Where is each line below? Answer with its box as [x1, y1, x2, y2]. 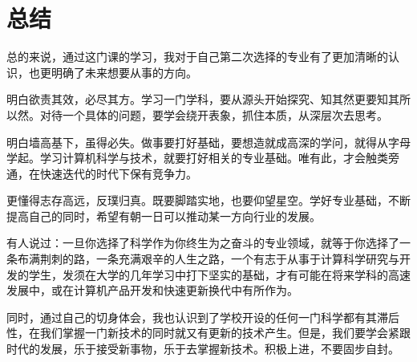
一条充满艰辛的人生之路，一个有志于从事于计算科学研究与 [95, 250, 399, 267]
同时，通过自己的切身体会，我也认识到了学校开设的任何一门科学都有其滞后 [6, 308, 399, 325]
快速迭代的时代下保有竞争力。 [39, 165, 197, 181]
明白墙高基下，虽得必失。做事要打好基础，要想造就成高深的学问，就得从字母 [6, 133, 411, 150]
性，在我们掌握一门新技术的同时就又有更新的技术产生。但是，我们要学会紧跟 [6, 324, 411, 341]
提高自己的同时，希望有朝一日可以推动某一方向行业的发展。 [6, 207, 321, 224]
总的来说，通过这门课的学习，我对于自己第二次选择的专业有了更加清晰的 [6, 48, 388, 65]
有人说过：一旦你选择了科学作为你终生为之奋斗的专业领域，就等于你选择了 [6, 234, 399, 251]
